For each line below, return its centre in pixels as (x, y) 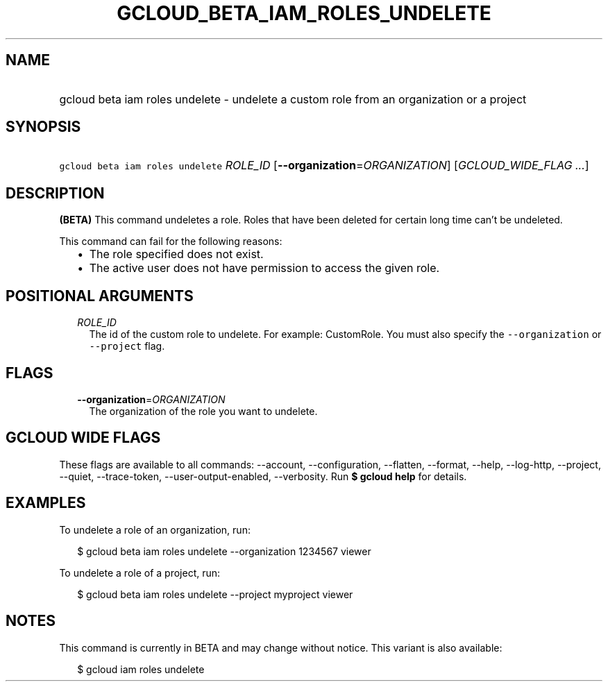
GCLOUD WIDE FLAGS (83, 438)
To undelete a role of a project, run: (140, 572)
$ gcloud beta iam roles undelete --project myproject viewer (215, 594)
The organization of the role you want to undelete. (203, 411)
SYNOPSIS (43, 127)
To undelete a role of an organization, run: (155, 529)
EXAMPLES (46, 503)
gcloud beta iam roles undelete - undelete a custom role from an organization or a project (293, 99)
